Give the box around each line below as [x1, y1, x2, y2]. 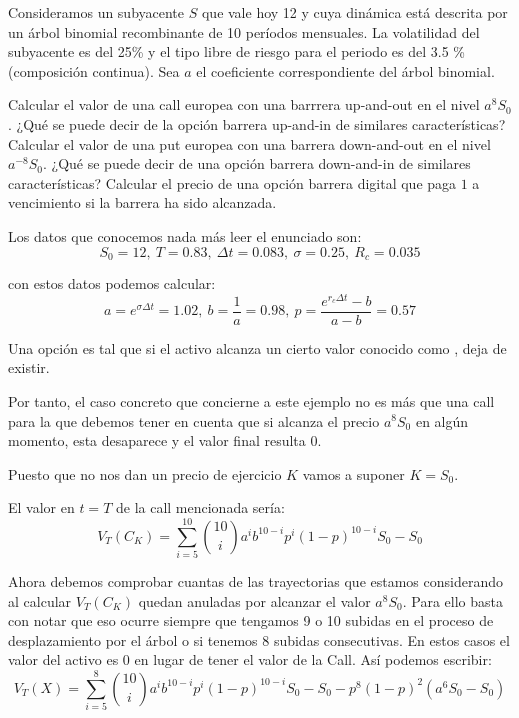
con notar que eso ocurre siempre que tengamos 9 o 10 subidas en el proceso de [8, 610, 494, 631]
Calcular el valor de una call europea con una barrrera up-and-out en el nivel [8, 94, 480, 115]
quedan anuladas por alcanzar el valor [138, 590, 371, 611]
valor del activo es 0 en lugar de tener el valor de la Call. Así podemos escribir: [8, 649, 492, 670]
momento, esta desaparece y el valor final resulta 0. [8, 430, 322, 451]
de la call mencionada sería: [115, 497, 285, 518]
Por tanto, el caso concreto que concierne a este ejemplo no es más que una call [8, 390, 495, 411]
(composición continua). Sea [8, 60, 180, 81]
